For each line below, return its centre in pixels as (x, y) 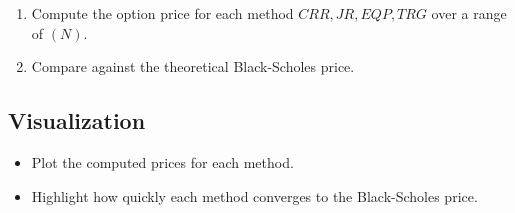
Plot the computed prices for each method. (162, 161)
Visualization (77, 120)
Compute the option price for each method (162, 13)
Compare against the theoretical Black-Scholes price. (193, 66)
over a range (469, 13)
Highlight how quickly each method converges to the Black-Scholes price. (254, 195)
